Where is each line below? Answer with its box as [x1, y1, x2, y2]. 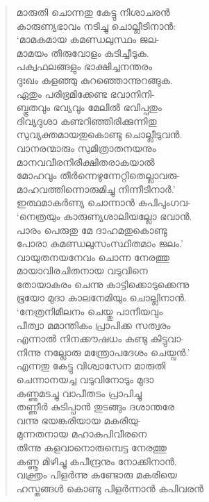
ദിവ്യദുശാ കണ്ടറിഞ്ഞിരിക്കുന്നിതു [16, 113, 157, 128]
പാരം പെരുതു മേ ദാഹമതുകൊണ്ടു [16, 222, 167, 237]
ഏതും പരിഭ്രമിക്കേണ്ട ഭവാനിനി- [16, 86, 155, 101]
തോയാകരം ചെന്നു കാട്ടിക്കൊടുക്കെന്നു [16, 276, 190, 291]
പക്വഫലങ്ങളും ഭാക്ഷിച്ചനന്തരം [16, 59, 153, 74]
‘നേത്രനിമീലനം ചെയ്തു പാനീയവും [16, 304, 163, 319]
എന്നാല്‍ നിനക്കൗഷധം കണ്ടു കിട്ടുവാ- [16, 331, 184, 346]
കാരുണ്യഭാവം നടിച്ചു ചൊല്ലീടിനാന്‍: [16, 18, 176, 33]
